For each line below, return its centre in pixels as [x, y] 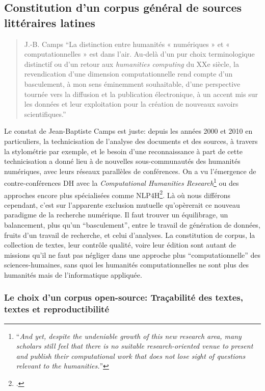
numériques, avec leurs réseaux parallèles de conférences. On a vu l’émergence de [130, 171]
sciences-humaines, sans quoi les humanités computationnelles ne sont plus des [126, 265]
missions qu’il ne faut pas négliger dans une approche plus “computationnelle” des [132, 254]
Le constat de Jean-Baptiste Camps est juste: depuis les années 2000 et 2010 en [128, 131]
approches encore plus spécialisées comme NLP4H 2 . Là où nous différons [117, 194]
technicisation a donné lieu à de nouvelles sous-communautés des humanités [122, 161]
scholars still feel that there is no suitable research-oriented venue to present [135, 346]
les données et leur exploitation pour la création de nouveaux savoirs [131, 104]
